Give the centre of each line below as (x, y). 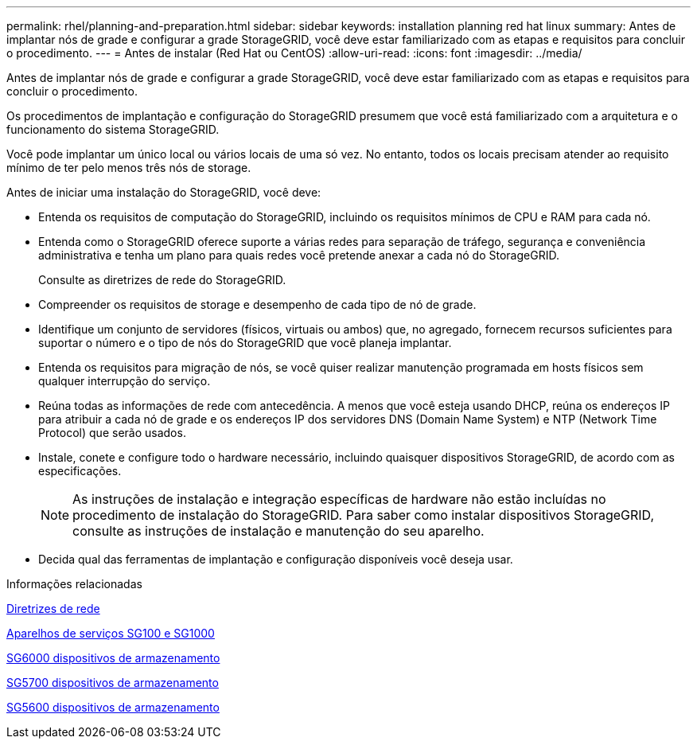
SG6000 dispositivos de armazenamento (113, 658)
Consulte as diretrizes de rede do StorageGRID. (162, 280)
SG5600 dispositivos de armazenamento (113, 707)
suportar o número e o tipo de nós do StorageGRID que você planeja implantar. (245, 343)
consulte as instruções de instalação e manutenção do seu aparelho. (278, 531)
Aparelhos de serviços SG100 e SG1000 (111, 633)
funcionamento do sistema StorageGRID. (113, 129)
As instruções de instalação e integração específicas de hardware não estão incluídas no (339, 499)
